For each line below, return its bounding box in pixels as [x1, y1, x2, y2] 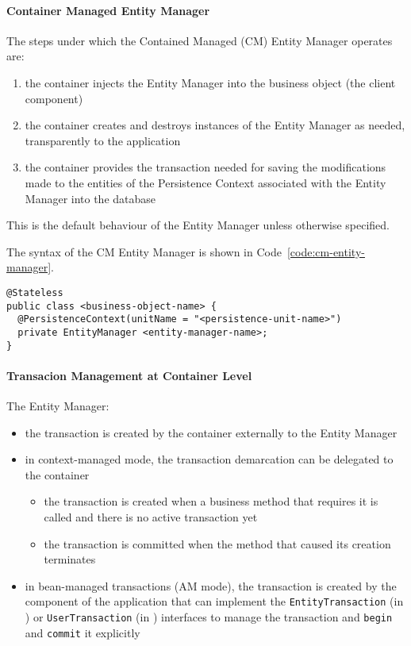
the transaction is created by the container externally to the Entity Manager [25, 424, 398, 440]
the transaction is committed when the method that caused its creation [44, 535, 391, 552]
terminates [44, 551, 96, 567]
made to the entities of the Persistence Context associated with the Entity [25, 174, 386, 190]
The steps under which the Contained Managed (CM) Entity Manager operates [6, 32, 393, 48]
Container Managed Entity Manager [6, 2, 210, 18]
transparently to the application [25, 132, 181, 148]
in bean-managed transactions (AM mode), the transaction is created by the [25, 577, 397, 594]
